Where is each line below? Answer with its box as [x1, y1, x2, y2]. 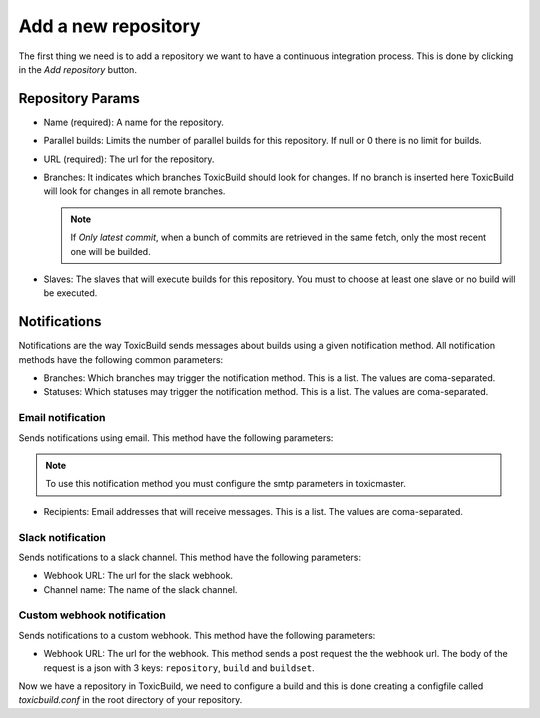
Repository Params [18, 90, 140, 107]
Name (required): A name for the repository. [43, 116, 225, 128]
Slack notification [18, 530, 107, 544]
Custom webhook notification [18, 608, 167, 622]
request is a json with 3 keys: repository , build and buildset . [43, 661, 315, 674]
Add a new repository [18, 15, 201, 37]
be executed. [43, 287, 98, 299]
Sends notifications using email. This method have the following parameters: [18, 431, 334, 444]
